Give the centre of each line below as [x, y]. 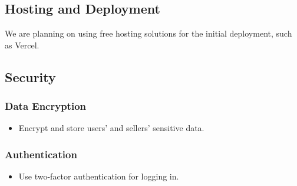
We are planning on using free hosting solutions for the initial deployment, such [148, 33]
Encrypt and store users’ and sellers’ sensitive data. [111, 128]
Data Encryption [46, 106]
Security [30, 76]
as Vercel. [22, 45]
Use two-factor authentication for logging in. [99, 176]
